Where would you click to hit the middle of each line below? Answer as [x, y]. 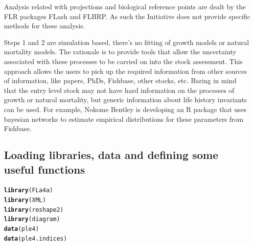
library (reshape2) [34, 210]
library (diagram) [32, 219]
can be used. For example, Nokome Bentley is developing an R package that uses [125, 109]
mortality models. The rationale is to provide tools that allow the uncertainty [120, 52]
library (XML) [25, 200]
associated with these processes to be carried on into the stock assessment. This [123, 61]
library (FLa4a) [29, 190]
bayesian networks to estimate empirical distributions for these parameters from [124, 119]
